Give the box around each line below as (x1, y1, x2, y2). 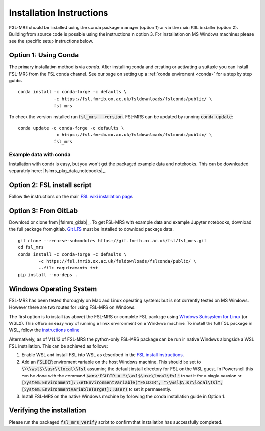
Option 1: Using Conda (9, 51, 79, 59)
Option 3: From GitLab (9, 207, 78, 215)
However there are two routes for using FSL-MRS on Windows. (9, 304, 136, 310)
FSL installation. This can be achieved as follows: (9, 343, 108, 349)
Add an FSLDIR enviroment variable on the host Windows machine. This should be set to (21, 359, 201, 365)
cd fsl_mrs (18, 244, 44, 250)
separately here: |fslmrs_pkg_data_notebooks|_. (9, 168, 106, 174)
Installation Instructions (9, 7, 108, 18)
